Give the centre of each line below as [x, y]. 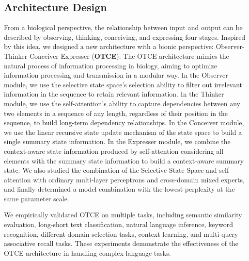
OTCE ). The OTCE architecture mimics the [162, 56]
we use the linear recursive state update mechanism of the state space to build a [123, 132]
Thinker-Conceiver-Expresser [47, 56]
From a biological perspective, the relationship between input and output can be [123, 27]
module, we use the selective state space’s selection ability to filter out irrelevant [123, 84]
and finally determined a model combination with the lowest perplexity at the [119, 189]
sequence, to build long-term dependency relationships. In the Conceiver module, [124, 122]
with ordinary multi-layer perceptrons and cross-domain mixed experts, [139, 179]
